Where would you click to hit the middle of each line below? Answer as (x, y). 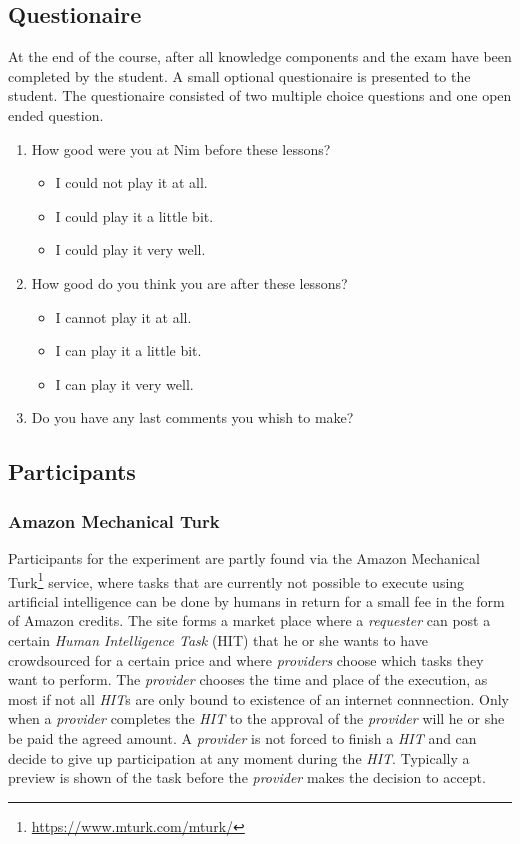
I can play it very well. (124, 383)
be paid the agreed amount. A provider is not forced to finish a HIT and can (242, 737)
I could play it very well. (130, 249)
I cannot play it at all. (123, 316)
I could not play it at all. (131, 182)
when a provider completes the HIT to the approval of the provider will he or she (256, 718)
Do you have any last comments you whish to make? (192, 417)
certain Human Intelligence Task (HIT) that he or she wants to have (218, 639)
